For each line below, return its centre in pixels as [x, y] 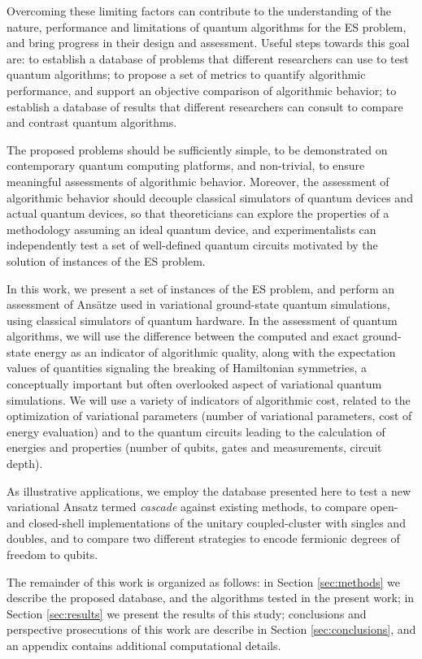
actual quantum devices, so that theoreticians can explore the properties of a [198, 213]
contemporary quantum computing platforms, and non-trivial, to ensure [186, 165]
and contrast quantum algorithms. [92, 122]
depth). [25, 464]
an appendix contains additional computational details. [144, 645]
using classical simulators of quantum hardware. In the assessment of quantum [202, 320]
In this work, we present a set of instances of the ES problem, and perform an [201, 288]
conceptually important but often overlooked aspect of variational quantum [194, 384]
